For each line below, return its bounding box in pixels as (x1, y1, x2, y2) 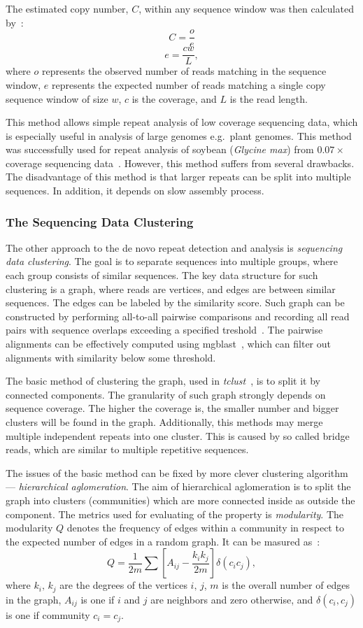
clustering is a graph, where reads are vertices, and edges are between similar (6, 281, 336, 296)
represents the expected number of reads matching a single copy (52, 77, 326, 92)
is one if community (6, 607, 90, 622)
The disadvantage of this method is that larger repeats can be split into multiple (6, 169, 351, 184)
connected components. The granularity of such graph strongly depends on (6, 387, 326, 401)
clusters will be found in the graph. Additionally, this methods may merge (6, 415, 323, 429)
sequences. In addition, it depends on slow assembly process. (6, 183, 264, 198)
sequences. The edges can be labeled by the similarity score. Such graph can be (6, 295, 345, 310)
